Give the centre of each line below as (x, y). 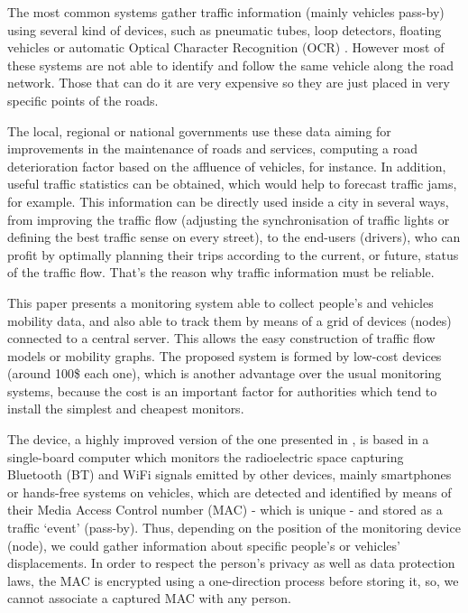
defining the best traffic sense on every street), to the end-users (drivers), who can (234, 237)
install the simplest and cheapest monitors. (126, 409)
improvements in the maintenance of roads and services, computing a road (213, 149)
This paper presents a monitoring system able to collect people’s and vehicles (220, 302)
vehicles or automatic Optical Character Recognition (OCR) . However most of (226, 47)
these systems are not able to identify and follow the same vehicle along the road (231, 65)
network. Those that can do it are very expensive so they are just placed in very (229, 83)
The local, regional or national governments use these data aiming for (199, 130)
